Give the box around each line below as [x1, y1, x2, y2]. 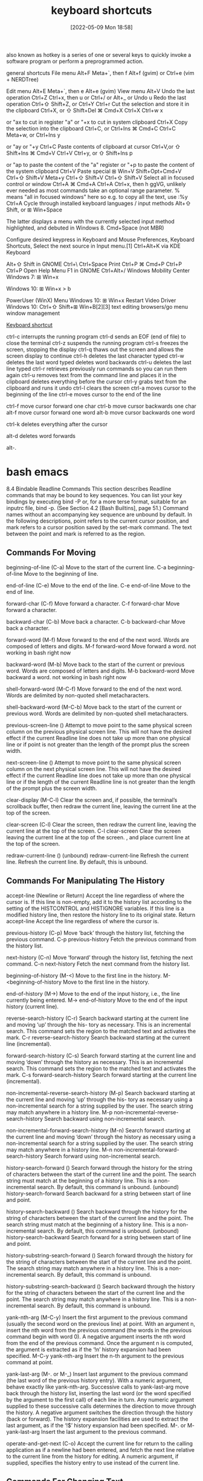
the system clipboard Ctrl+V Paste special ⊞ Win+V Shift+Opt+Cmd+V [6, 167, 182, 175]
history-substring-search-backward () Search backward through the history [6, 1282, 195, 1290]
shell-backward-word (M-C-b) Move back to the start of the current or [6, 703, 182, 711]
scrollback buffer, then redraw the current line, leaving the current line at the [6, 802, 196, 810]
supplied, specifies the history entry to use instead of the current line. [6, 1459, 180, 1466]
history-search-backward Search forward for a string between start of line [6, 1233, 192, 1241]
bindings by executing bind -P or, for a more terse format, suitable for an [6, 498, 187, 505]
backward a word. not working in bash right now [6, 673, 127, 680]
